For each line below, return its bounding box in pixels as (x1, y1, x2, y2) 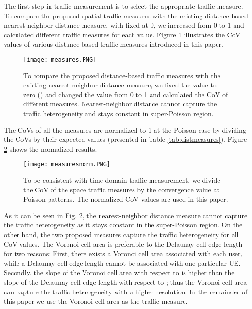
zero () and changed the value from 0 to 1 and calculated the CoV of (23, 89, 228, 99)
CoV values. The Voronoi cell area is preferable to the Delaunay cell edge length (4, 239, 243, 249)
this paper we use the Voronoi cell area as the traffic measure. (4, 296, 188, 306)
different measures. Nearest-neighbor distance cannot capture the (23, 99, 217, 109)
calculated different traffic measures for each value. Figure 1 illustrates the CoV (4, 29, 241, 39)
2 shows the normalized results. (4, 143, 97, 154)
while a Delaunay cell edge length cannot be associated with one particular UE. (4, 257, 241, 268)
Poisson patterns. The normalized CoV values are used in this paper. (23, 194, 228, 204)
